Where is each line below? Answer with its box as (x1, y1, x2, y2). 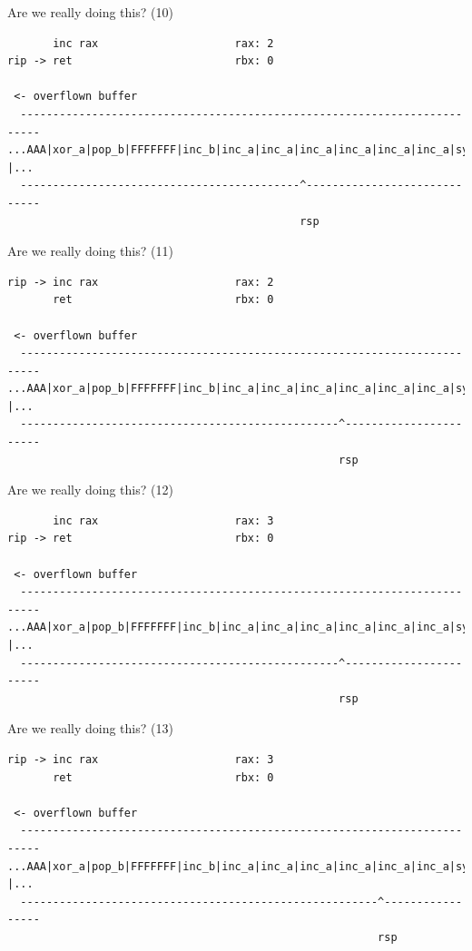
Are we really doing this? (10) (7, 3, 173, 21)
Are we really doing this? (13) (7, 719, 173, 738)
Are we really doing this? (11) (7, 241, 173, 260)
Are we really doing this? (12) (7, 480, 173, 499)
